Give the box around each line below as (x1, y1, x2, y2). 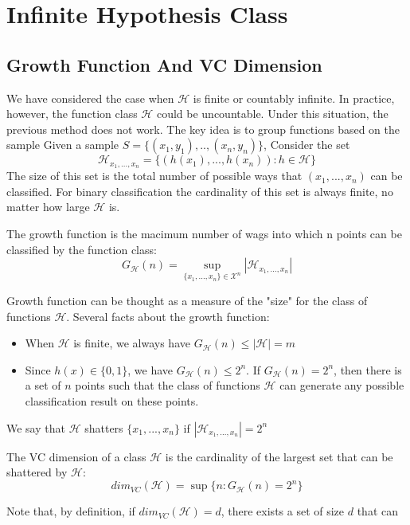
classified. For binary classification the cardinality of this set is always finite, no (6, 182, 393, 199)
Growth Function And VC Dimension (6, 52, 322, 76)
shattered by (6, 464, 68, 480)
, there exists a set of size (221, 503, 345, 519)
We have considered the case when (6, 89, 174, 106)
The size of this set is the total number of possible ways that (6, 167, 303, 184)
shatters (84, 419, 123, 436)
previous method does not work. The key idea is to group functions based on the (6, 120, 400, 137)
